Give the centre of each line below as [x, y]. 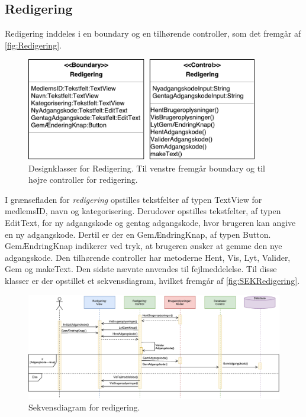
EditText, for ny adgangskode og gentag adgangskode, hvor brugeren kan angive [150, 222]
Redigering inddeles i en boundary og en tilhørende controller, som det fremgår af [153, 33]
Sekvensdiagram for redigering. [84, 407]
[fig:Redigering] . [33, 45]
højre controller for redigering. [83, 180]
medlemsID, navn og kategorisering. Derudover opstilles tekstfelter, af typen [143, 211]
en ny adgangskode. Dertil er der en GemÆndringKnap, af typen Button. [138, 234]
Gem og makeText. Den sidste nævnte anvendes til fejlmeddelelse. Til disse [141, 269]
